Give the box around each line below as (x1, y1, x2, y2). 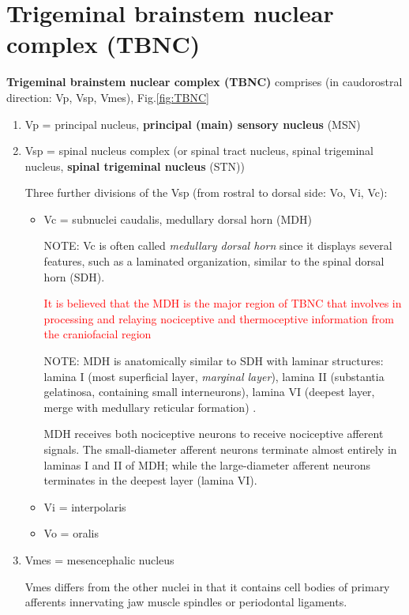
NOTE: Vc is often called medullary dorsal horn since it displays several (43, 237, 392, 254)
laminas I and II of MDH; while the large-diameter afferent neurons (43, 456, 371, 473)
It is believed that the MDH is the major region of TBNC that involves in (43, 295, 402, 311)
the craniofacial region (43, 326, 152, 342)
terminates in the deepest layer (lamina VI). (43, 472, 257, 489)
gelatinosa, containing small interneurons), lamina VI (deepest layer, (43, 383, 375, 400)
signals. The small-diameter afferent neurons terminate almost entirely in (43, 441, 397, 457)
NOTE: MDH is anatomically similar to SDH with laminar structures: (43, 353, 384, 369)
